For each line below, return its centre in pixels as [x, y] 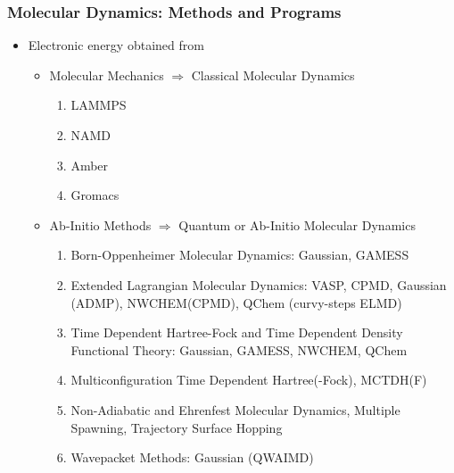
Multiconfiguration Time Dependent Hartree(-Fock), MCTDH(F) [249, 380]
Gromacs [95, 195]
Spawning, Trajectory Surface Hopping [177, 427]
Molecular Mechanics [107, 75]
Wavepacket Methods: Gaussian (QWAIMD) [192, 457]
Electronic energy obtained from [116, 45]
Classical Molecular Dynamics [273, 75]
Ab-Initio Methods [100, 224]
